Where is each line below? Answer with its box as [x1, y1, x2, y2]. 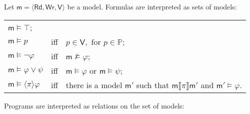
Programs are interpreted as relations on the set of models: [4, 100, 184, 111]
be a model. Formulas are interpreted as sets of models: [67, 1, 237, 11]
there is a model [65, 79, 122, 91]
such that [136, 79, 169, 91]
